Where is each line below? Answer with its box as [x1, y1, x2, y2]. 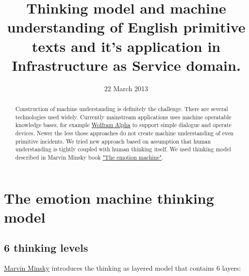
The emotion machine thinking [4, 188, 214, 208]
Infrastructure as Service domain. [12, 55, 241, 75]
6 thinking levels [4, 240, 88, 255]
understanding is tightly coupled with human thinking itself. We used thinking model [15, 145, 231, 153]
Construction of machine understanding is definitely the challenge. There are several [15, 105, 228, 113]
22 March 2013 [104, 83, 149, 93]
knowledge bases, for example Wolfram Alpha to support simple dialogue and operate [15, 121, 232, 129]
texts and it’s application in [32, 36, 221, 56]
